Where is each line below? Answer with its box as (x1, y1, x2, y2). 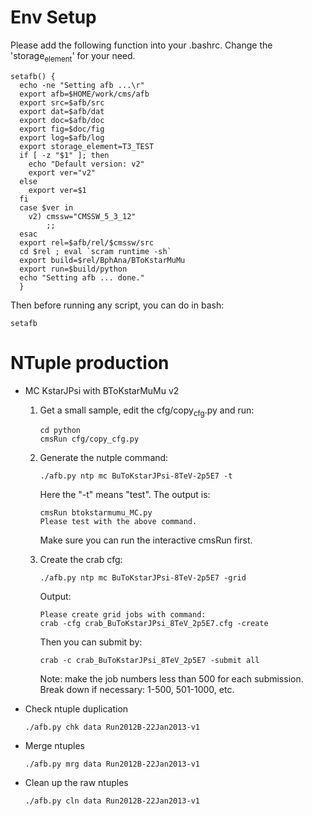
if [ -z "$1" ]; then (19, 150, 110, 160)
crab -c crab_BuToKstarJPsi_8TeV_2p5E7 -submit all (39, 656, 260, 666)
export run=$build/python (19, 264, 128, 274)
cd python (39, 426, 82, 436)
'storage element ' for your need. (10, 49, 136, 64)
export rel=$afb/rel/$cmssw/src (19, 237, 155, 248)
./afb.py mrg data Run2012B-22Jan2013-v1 (24, 759, 200, 770)
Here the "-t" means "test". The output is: (39, 489, 211, 501)
